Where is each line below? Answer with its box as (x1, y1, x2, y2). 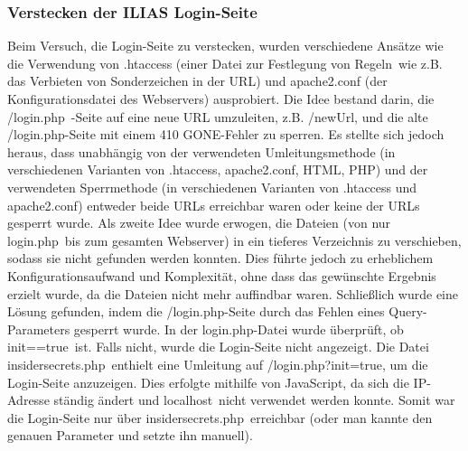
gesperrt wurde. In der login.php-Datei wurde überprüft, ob (73, 319, 404, 338)
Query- (388, 302, 427, 321)
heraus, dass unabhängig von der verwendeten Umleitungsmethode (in (7, 142, 396, 161)
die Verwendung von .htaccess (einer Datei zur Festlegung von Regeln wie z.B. (7, 53, 443, 72)
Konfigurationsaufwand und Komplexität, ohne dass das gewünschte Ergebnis (7, 266, 436, 285)
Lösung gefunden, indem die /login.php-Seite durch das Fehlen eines (7, 302, 385, 321)
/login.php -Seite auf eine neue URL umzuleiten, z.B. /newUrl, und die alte (7, 107, 428, 126)
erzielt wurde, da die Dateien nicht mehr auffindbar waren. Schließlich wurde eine (7, 284, 458, 303)
